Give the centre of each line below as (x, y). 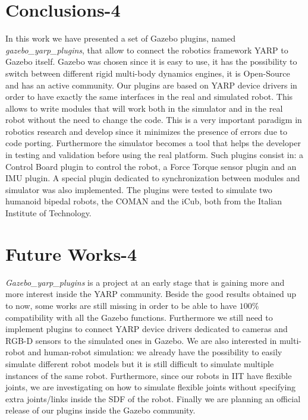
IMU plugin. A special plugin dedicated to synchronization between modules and (153, 178)
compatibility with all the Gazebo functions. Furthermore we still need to (139, 317)
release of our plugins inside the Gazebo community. (100, 410)
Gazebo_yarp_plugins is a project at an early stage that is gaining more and (145, 282)
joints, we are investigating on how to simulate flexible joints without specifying (151, 387)
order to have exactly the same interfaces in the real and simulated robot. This (149, 97)
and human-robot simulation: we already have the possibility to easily (155, 352)
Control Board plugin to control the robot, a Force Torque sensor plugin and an (151, 166)
